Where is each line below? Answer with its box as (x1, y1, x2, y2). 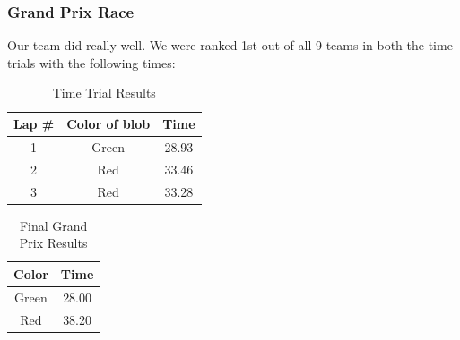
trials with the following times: (7, 53, 176, 72)
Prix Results (19, 234, 88, 252)
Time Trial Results (52, 83, 156, 102)
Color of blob (66, 115, 151, 132)
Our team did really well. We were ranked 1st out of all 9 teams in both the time (7, 36, 453, 55)
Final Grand (19, 216, 88, 234)
